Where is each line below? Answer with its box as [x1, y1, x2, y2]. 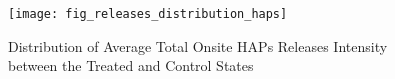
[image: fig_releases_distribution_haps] [8, 7, 288, 21]
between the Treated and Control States [8, 55, 254, 76]
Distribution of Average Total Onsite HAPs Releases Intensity [8, 35, 388, 56]
